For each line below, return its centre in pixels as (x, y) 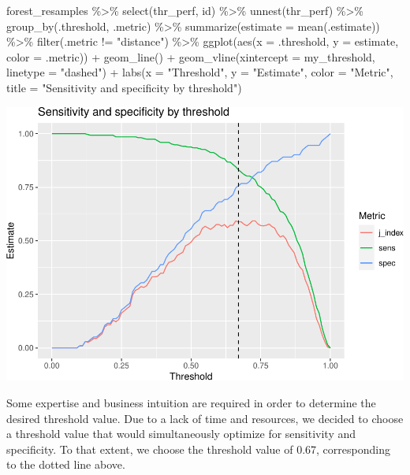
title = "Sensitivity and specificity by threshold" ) (124, 87)
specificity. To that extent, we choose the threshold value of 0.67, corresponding (198, 449)
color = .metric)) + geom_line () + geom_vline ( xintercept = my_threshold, (191, 56)
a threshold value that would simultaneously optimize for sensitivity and (181, 434)
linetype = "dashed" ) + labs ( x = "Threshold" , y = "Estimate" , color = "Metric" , (200, 72)
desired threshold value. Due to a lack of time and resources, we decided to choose (205, 418)
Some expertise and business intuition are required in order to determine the (191, 402)
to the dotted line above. (66, 464)
